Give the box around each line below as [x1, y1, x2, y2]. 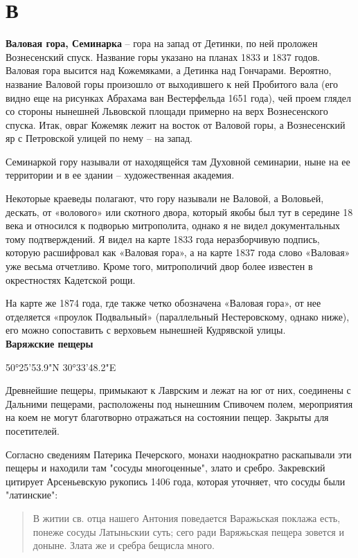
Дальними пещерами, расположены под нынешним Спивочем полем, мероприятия [6, 396, 353, 411]
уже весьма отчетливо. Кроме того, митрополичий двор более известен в [6, 259, 313, 273]
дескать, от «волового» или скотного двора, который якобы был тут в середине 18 [6, 204, 353, 219]
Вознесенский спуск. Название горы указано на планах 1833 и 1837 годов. [6, 49, 320, 64]
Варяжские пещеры [6, 336, 93, 350]
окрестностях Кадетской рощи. [6, 272, 136, 287]
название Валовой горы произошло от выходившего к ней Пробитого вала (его [6, 76, 339, 91]
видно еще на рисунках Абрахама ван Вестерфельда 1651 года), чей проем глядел [6, 90, 351, 105]
